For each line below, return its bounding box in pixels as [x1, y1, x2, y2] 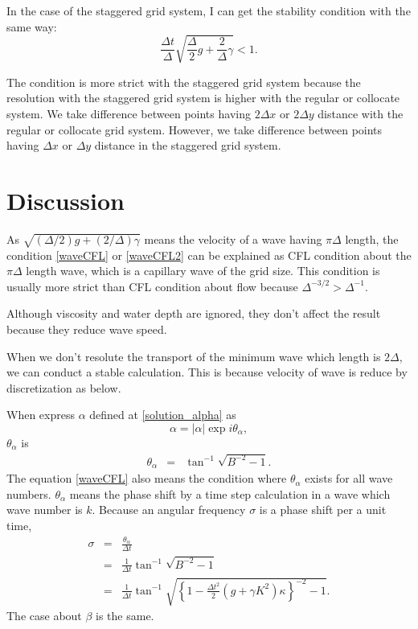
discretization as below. [6, 379, 121, 396]
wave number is [6, 501, 83, 518]
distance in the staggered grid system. [94, 137, 281, 154]
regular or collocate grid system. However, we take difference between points [6, 121, 383, 138]
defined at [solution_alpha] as [89, 406, 236, 423]
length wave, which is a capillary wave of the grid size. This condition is [26, 262, 380, 279]
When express [6, 406, 75, 423]
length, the [345, 230, 399, 247]
